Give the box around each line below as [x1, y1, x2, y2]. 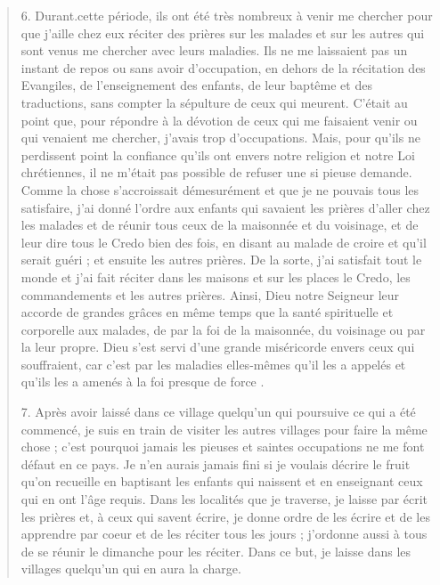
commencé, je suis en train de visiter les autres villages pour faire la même [20, 419, 428, 438]
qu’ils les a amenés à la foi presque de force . [20, 372, 265, 391]
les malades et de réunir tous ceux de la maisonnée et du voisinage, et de [20, 215, 419, 234]
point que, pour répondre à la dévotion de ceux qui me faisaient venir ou [20, 110, 418, 129]
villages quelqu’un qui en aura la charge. [20, 559, 241, 578]
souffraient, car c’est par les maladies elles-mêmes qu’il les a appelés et [20, 354, 406, 373]
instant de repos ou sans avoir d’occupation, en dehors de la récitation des [20, 58, 426, 77]
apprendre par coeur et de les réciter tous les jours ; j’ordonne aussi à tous [20, 524, 428, 543]
